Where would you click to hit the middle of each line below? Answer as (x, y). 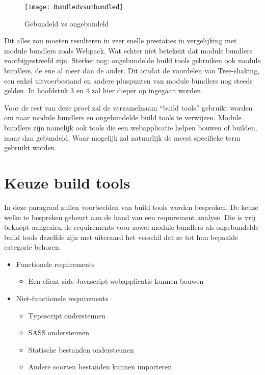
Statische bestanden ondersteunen (81, 349)
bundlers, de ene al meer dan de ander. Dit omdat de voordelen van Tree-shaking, (132, 71)
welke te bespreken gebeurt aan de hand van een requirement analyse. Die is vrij (130, 217)
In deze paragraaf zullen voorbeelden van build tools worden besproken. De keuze (131, 207)
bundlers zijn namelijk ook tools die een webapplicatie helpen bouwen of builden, (131, 127)
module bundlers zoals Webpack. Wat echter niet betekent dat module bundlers (128, 50)
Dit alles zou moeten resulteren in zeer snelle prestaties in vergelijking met (121, 41)
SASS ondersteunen (59, 332)
